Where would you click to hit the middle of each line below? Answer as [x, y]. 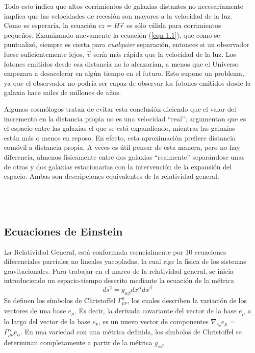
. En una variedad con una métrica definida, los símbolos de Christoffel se [131, 332]
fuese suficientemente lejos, [44, 54]
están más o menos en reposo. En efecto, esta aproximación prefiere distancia [120, 137]
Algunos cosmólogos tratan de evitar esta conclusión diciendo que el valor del [120, 108]
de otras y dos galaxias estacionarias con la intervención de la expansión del [118, 166]
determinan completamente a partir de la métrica [78, 342]
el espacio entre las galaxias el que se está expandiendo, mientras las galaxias [120, 128]
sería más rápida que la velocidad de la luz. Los [165, 54]
